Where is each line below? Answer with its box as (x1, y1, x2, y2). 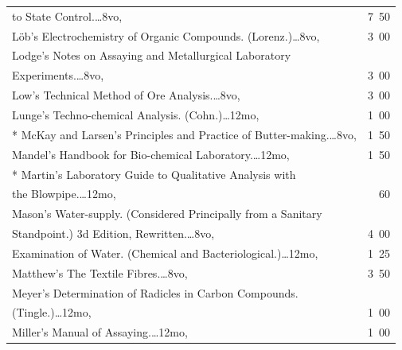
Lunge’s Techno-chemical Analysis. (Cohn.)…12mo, (12, 106, 260, 122)
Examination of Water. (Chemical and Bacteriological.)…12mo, (12, 244, 318, 261)
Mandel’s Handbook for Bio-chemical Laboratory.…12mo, (12, 146, 290, 162)
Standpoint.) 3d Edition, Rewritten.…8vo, (12, 225, 215, 242)
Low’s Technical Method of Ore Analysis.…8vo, (12, 87, 240, 103)
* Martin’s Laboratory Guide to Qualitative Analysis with (12, 165, 296, 182)
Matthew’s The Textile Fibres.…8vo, (12, 264, 188, 281)
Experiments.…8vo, (12, 67, 104, 84)
